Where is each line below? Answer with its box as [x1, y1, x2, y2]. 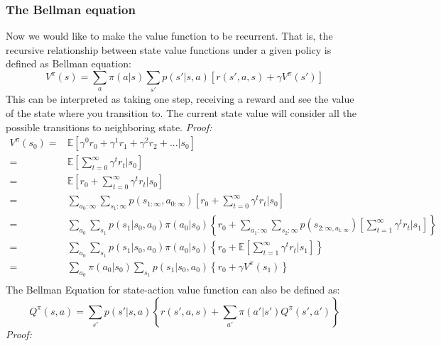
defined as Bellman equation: [6, 56, 131, 71]
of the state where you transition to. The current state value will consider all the [6, 105, 356, 120]
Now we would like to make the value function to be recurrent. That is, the [6, 28, 333, 43]
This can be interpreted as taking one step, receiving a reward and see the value [6, 91, 354, 106]
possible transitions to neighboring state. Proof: [6, 119, 212, 134]
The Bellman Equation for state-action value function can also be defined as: [6, 281, 340, 296]
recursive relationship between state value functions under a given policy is [6, 42, 332, 57]
